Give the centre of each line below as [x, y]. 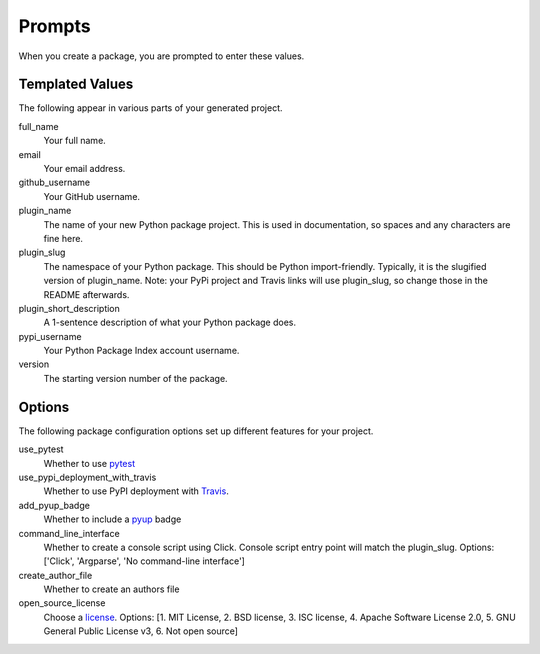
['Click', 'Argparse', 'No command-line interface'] [144, 561]
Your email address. [84, 169]
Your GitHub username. [91, 196]
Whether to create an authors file [111, 589]
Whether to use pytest [89, 463]
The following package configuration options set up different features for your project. [196, 431]
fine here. [63, 238]
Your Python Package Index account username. [141, 351]
